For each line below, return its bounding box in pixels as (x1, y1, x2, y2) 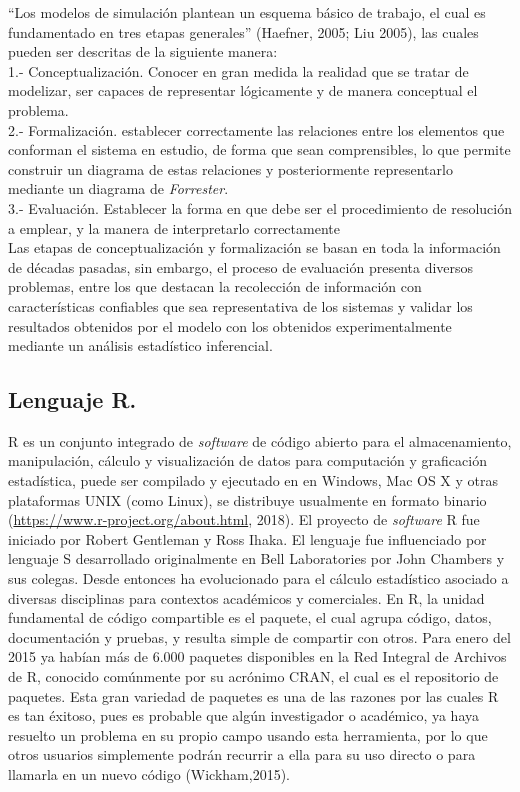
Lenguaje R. (8, 384, 137, 415)
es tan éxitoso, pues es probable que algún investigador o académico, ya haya (8, 705, 479, 726)
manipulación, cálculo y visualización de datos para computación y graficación (8, 450, 487, 471)
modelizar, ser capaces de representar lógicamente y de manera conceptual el (8, 80, 478, 101)
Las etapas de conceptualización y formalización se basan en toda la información (8, 237, 501, 258)
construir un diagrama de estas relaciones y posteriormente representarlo (8, 158, 453, 179)
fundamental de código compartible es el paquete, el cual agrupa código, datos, (8, 607, 492, 628)
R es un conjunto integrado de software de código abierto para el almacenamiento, (8, 430, 512, 451)
